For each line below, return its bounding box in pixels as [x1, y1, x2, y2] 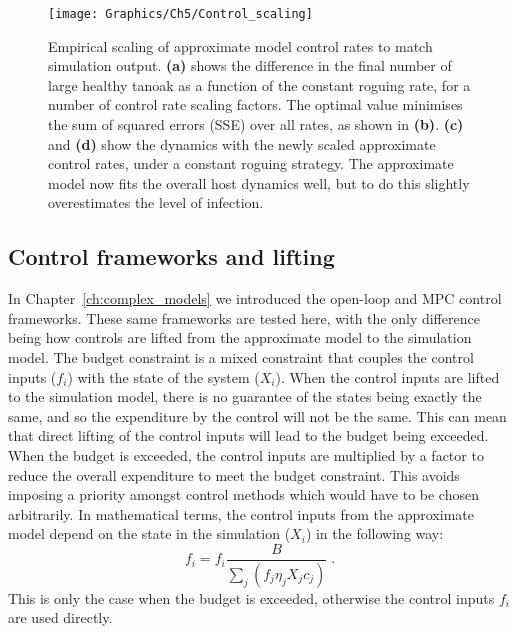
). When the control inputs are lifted [275, 366, 500, 387]
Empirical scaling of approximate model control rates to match [48, 35, 433, 56]
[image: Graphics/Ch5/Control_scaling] [48, 7, 313, 21]
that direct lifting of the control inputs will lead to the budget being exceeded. [8, 425, 489, 446]
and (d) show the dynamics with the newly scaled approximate [48, 133, 436, 154]
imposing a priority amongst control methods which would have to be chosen [8, 484, 479, 505]
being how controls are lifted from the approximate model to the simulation [8, 327, 472, 348]
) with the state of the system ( [67, 366, 260, 387]
